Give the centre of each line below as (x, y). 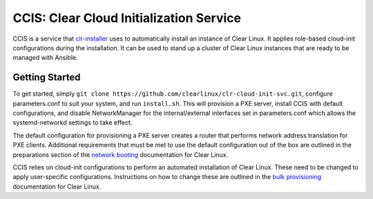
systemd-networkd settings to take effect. (73, 123)
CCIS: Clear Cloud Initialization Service (127, 18)
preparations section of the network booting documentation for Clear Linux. (121, 154)
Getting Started (47, 77)
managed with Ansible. (46, 58)
